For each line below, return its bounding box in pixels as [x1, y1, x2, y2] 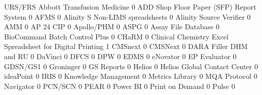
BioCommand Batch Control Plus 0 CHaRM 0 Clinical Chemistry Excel [4, 31, 229, 41]
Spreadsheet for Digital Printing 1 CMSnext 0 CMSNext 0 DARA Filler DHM [4, 41, 248, 52]
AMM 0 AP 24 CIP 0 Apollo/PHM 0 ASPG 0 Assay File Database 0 [4, 21, 219, 32]
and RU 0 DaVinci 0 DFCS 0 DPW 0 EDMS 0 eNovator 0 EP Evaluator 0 [4, 51, 237, 61]
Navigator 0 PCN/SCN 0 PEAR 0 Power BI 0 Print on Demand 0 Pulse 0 [4, 80, 235, 91]
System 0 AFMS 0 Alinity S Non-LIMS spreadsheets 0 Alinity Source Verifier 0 [4, 11, 251, 22]
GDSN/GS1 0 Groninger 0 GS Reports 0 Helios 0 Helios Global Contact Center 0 [4, 61, 258, 71]
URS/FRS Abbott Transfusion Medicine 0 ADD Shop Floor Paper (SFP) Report [4, 2, 256, 12]
